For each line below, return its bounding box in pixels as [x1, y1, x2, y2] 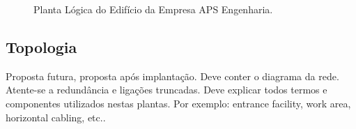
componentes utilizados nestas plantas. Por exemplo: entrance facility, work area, [6, 96, 351, 110]
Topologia [6, 36, 77, 57]
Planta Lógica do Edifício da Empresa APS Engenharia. [33, 2, 273, 16]
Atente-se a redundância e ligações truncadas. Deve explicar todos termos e [6, 82, 327, 97]
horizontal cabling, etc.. [6, 109, 106, 124]
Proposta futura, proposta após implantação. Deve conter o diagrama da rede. [6, 68, 339, 83]
